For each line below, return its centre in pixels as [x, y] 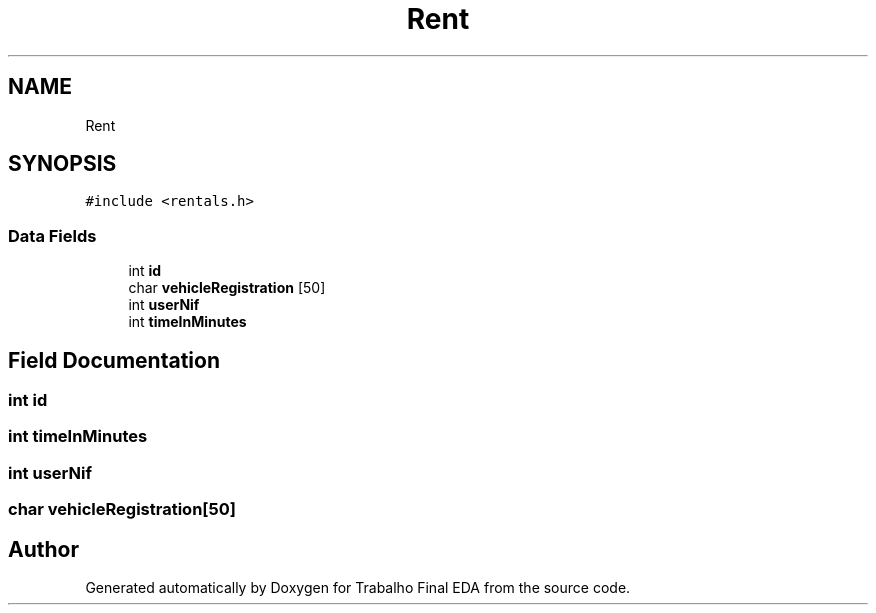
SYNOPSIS [62, 164]
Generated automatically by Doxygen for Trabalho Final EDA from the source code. [358, 587]
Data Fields [52, 235]
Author [43, 549]
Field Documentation [114, 360]
